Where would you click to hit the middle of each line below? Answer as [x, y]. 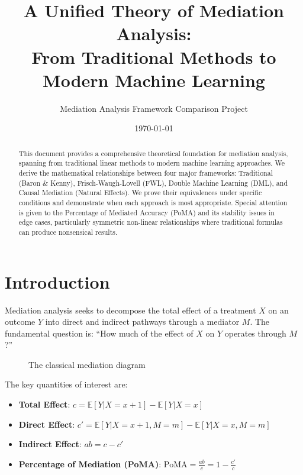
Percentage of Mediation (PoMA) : [90, 463]
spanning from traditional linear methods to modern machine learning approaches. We [152, 163]
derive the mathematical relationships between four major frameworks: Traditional [146, 172]
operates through [255, 333]
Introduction [57, 281]
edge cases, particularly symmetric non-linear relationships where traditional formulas [151, 222]
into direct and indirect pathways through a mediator [142, 321]
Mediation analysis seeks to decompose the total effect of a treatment [130, 310]
